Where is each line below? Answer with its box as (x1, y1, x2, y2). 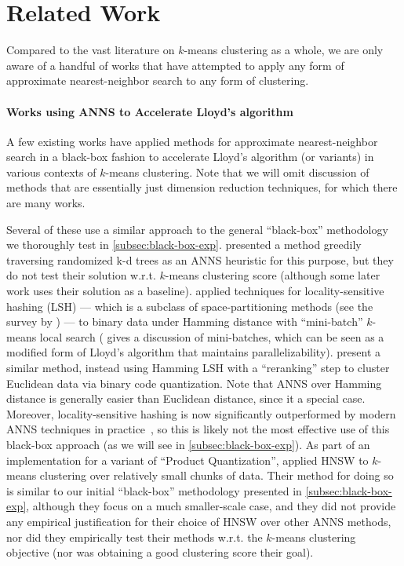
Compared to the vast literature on (6, 42, 175, 58)
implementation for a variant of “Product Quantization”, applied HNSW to (6, 451, 369, 468)
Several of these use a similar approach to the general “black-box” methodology (6, 221, 388, 237)
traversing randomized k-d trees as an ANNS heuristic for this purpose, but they (6, 251, 394, 268)
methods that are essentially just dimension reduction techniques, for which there (6, 179, 398, 195)
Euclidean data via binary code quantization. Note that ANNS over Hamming (6, 374, 382, 391)
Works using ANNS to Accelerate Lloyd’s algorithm (6, 103, 293, 119)
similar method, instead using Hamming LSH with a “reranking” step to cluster (6, 360, 390, 376)
